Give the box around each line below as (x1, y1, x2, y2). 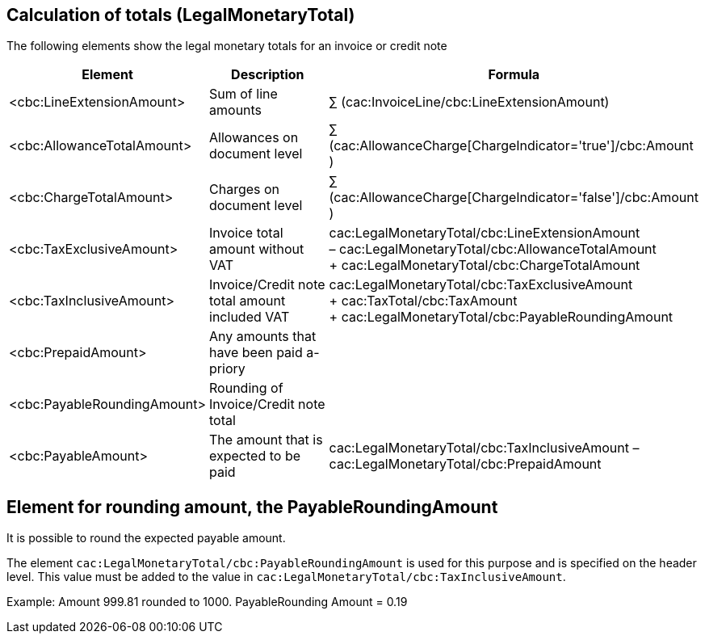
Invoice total (209, 225, 283, 242)
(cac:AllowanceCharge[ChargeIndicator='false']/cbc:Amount (329, 189, 699, 206)
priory (209, 360, 245, 377)
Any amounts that (209, 328, 317, 345)
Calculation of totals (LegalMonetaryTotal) (6, 5, 355, 25)
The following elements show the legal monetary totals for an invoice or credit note (6, 39, 447, 53)
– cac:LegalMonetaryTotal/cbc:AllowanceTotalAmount (329, 241, 657, 258)
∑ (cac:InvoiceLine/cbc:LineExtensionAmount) (329, 94, 610, 111)
